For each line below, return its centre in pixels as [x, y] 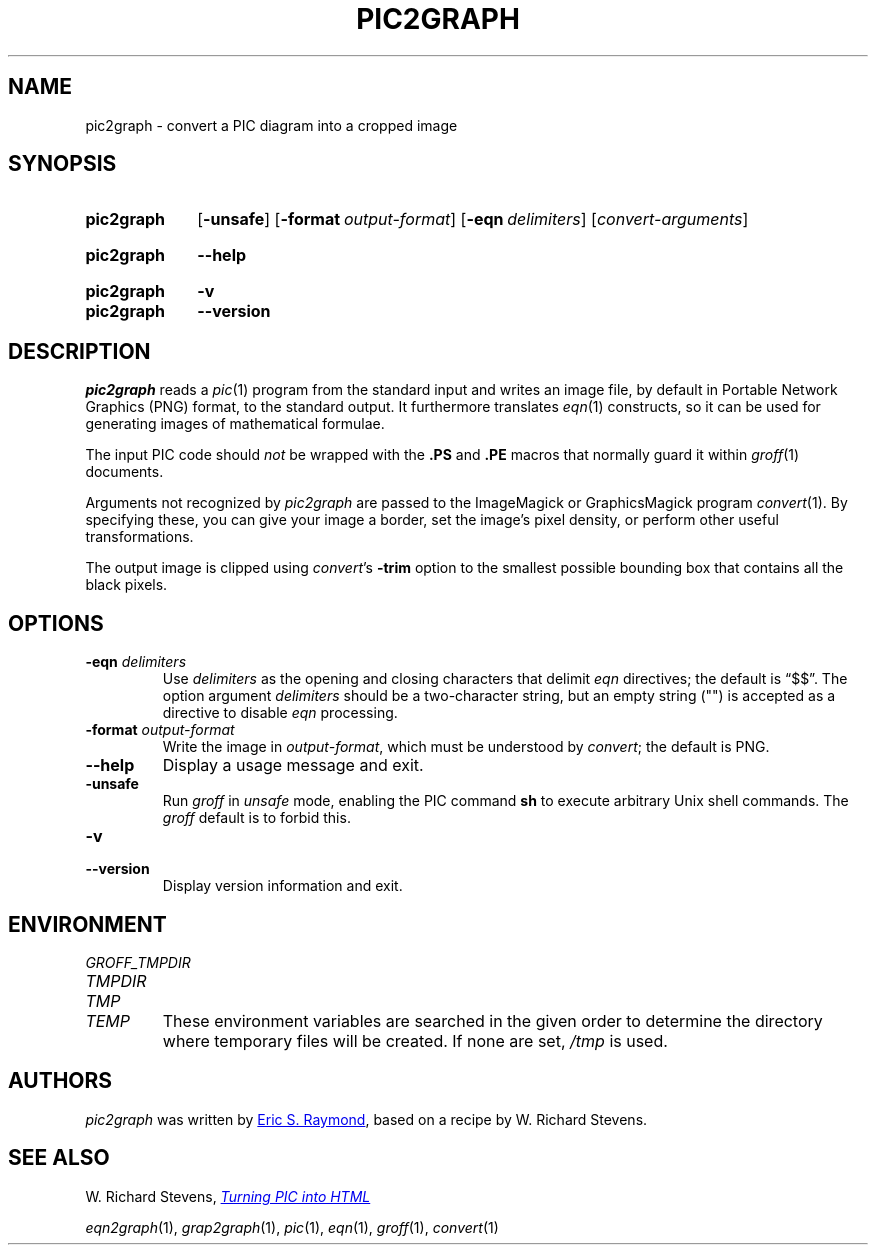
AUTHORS [60, 1081]
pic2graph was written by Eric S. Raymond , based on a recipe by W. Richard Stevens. [366, 1119]
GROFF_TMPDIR [138, 962]
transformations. [139, 537]
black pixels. [126, 585]
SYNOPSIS [62, 164]
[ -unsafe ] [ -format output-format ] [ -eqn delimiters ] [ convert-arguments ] [473, 219]
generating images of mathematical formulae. [235, 424]
